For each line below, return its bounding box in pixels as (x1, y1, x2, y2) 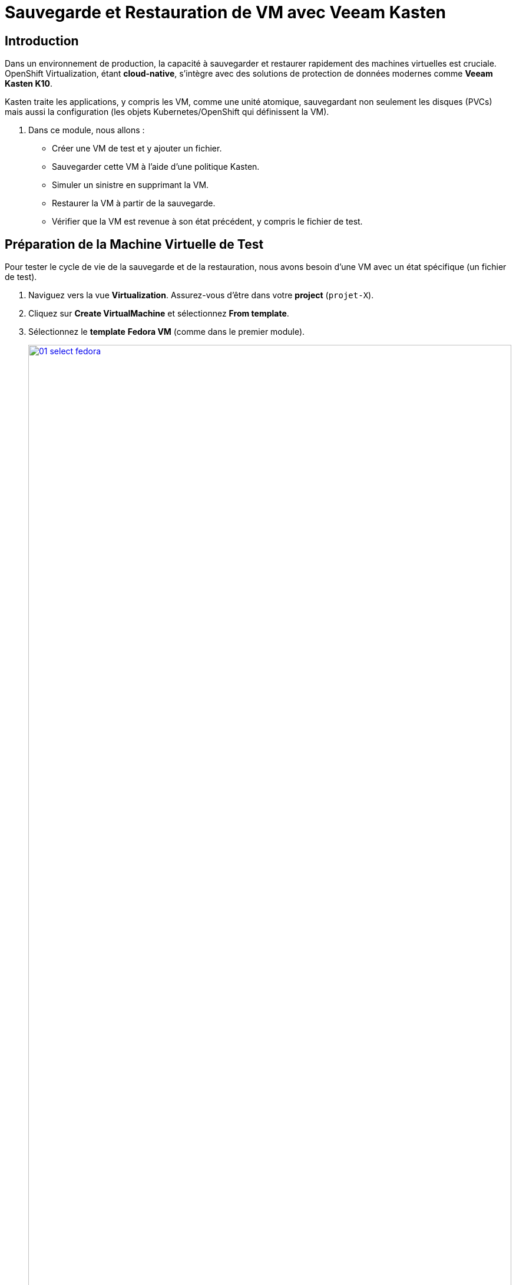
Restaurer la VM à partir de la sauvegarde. (52, 198, 216, 209)
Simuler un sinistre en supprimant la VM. (52, 180, 209, 190)
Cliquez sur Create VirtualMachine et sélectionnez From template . (28, 308, 289, 319)
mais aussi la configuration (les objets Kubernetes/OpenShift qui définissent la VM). (5, 107, 329, 117)
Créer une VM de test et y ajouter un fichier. (52, 143, 222, 154)
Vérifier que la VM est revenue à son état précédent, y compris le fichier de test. (52, 216, 363, 227)
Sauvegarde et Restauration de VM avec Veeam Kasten (5, 2, 446, 22)
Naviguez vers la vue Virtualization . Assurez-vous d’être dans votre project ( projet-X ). (28, 290, 374, 301)
